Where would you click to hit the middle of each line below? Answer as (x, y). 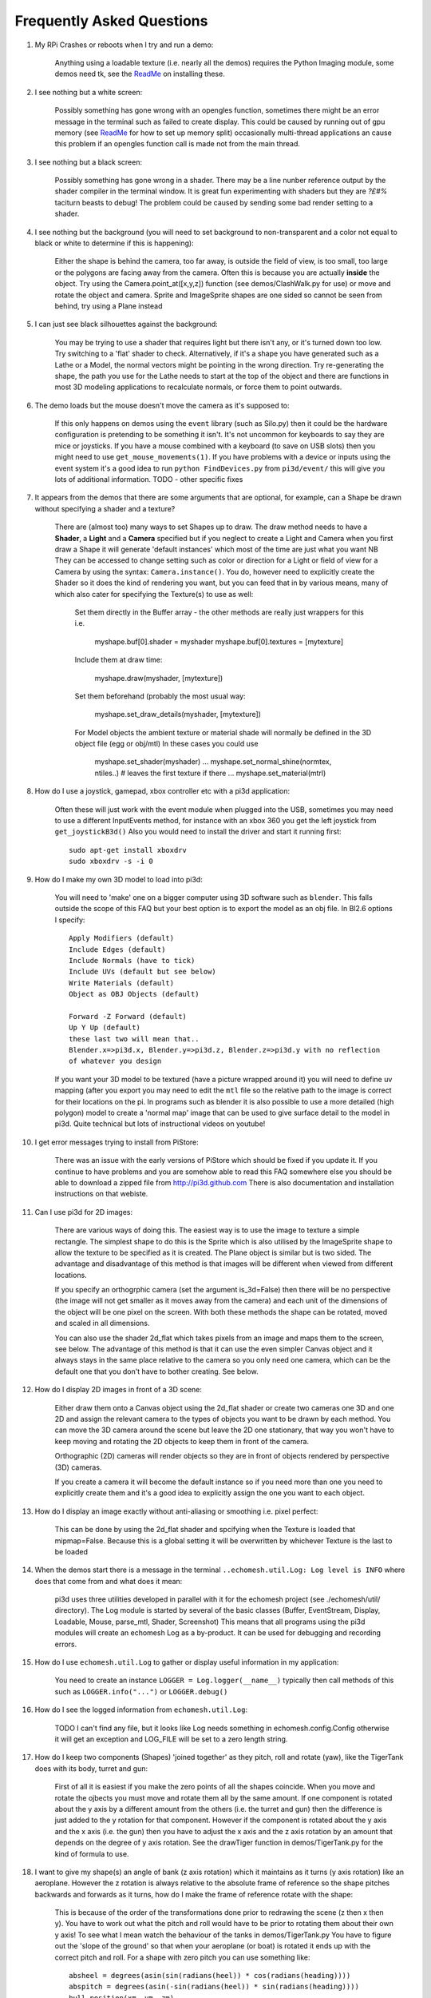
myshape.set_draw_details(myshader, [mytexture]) (178, 714)
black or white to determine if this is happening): (115, 243)
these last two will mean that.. (134, 1039)
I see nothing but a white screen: (89, 92)
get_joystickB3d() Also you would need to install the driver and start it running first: (198, 832)
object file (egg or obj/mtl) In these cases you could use (166, 744)
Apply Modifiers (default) (122, 938)
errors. (66, 1644)
